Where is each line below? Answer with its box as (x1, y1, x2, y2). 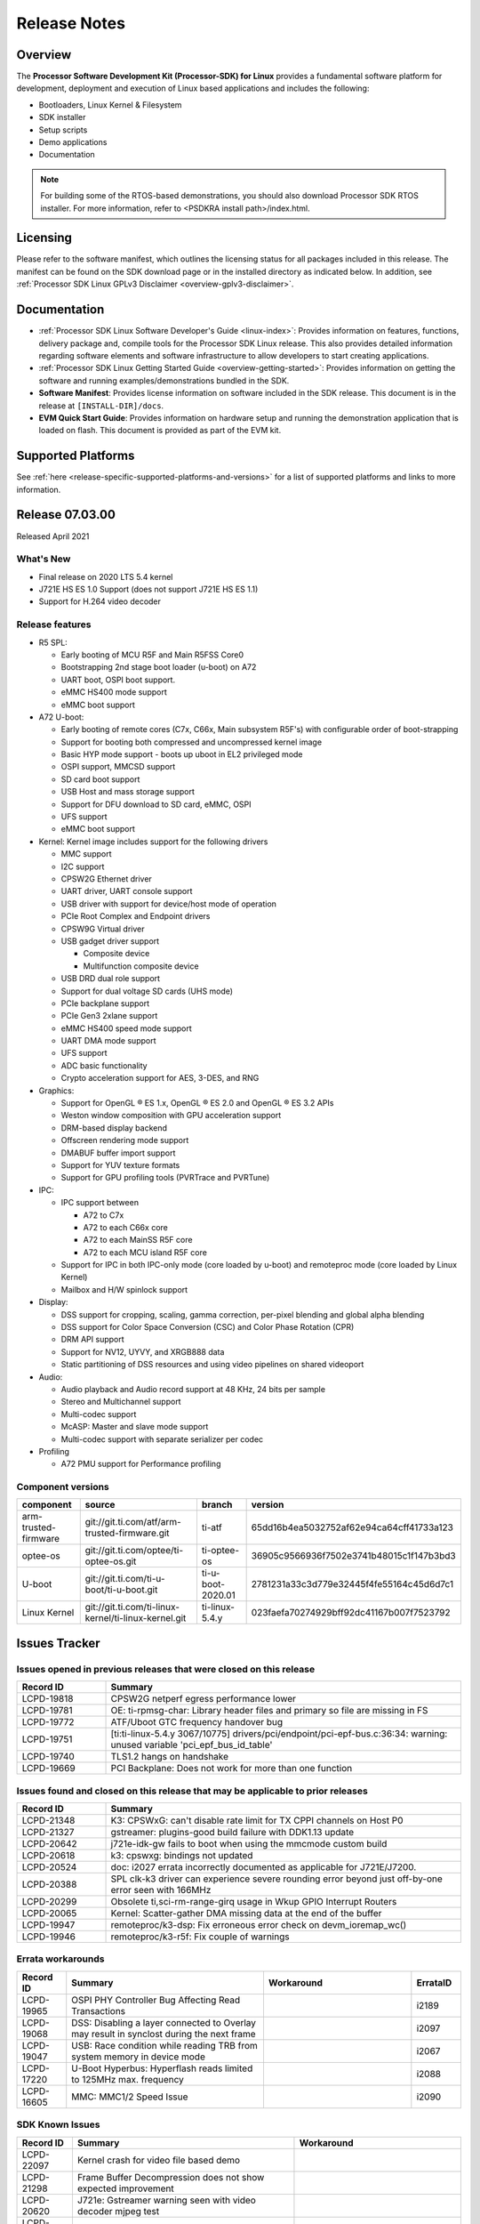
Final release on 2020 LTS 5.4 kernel (38, 571, 173, 582)
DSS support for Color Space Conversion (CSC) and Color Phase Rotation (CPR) (60, 1322, 355, 1333)
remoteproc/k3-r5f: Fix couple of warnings (110, 1930, 290, 1943)
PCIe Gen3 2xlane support (60, 1011, 158, 1021)
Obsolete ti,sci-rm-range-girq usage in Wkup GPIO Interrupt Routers (110, 1896, 397, 1907)
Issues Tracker (16, 1635, 101, 1650)
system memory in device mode (71, 2051, 206, 2063)
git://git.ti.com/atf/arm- (84, 1516, 181, 1528)
